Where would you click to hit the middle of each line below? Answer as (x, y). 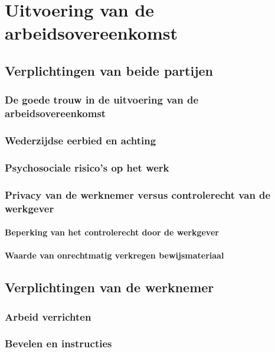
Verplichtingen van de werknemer (109, 287)
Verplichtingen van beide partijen (109, 70)
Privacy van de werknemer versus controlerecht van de (138, 194)
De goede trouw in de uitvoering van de (102, 100)
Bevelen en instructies (58, 343)
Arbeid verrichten (48, 316)
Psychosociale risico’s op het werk (87, 167)
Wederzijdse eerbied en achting (81, 141)
